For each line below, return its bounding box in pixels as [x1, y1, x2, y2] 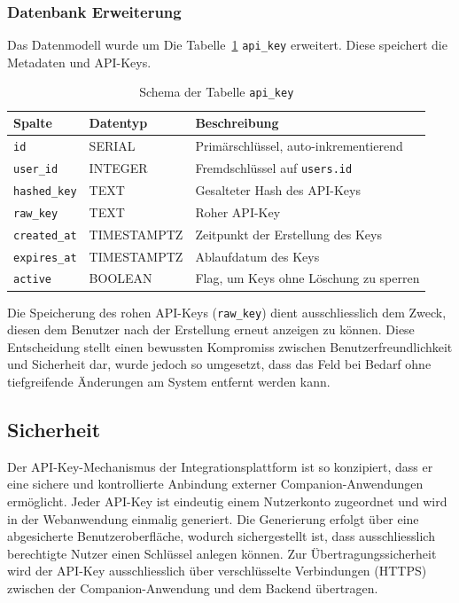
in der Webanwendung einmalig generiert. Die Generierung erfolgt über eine [7, 509, 419, 528]
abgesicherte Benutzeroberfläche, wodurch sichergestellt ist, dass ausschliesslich [7, 527, 435, 545]
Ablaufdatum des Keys [195, 247, 320, 265]
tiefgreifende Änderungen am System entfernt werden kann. [7, 372, 331, 390]
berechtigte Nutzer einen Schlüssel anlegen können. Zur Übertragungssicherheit [7, 544, 437, 562]
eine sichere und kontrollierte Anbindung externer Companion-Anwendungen [7, 474, 424, 493]
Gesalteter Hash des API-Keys [195, 180, 361, 199]
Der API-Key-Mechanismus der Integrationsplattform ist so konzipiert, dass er [7, 457, 433, 475]
